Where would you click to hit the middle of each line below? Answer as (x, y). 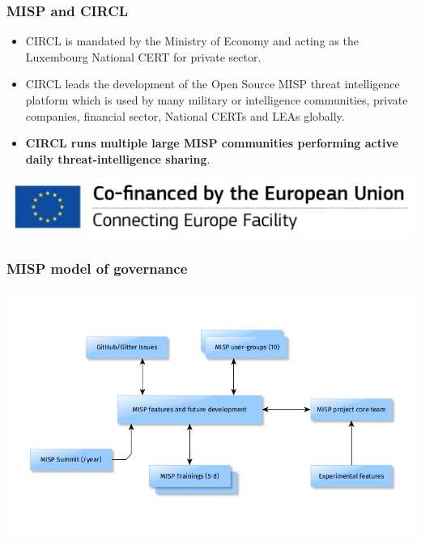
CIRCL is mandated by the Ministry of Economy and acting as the (192, 41)
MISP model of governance (97, 268)
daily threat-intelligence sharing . (118, 158)
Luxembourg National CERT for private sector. (143, 56)
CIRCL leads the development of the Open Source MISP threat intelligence (213, 84)
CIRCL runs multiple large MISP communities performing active (212, 143)
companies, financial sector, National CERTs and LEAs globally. (185, 115)
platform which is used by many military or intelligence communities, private (217, 100)
